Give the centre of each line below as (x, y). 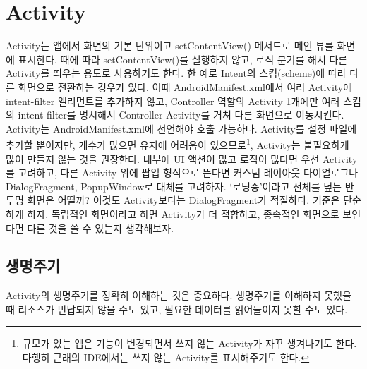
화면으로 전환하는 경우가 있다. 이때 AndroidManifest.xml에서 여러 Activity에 (185, 86)
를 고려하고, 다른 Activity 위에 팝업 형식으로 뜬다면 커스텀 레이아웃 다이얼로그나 (182, 173)
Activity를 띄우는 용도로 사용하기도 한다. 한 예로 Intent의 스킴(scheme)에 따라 (176, 73)
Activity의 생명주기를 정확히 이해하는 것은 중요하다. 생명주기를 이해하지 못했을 (179, 295)
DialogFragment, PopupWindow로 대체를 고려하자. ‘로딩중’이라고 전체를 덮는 (174, 186)
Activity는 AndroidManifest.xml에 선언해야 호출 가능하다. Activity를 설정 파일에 (181, 128)
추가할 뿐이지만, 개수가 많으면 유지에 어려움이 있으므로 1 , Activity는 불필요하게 (178, 144)
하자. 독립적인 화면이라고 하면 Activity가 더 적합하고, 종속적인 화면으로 (183, 213)
